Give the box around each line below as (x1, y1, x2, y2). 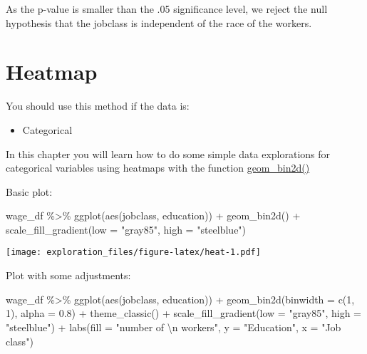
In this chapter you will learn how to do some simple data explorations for (6, 146, 331, 161)
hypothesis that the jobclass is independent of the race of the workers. (6, 15, 312, 30)
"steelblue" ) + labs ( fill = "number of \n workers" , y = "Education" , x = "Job (6, 319, 341, 334)
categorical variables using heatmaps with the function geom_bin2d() (6, 160, 310, 175)
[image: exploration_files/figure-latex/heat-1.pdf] (6, 247, 261, 258)
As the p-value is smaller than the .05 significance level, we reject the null (6, 1, 328, 16)
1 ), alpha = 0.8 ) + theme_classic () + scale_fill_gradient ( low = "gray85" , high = (6, 306, 361, 321)
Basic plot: (6, 184, 53, 199)
